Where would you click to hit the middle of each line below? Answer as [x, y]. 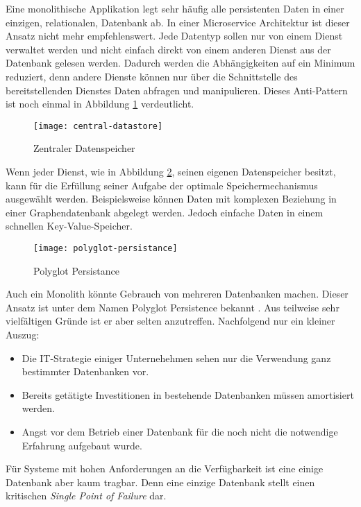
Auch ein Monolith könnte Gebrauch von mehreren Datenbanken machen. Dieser [177, 294]
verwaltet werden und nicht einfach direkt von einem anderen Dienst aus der [168, 49]
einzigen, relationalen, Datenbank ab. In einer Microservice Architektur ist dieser [178, 22]
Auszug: [23, 334]
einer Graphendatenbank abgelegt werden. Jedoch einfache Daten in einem [165, 212]
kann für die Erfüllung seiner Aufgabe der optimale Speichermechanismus [162, 185]
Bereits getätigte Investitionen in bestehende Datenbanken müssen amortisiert [188, 394]
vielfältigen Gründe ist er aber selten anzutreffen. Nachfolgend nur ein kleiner [170, 321]
